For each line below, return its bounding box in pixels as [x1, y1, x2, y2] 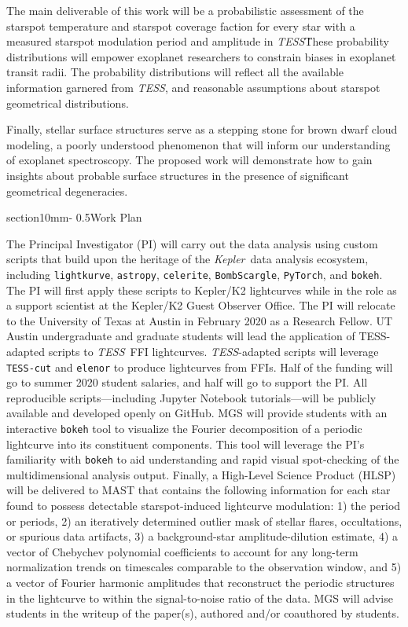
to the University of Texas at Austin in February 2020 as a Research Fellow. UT [6, 312, 393, 328]
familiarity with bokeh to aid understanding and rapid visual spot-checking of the [6, 451, 399, 467]
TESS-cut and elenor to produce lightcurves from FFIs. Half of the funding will [6, 358, 393, 375]
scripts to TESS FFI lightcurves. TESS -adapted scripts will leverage [48, 343, 379, 359]
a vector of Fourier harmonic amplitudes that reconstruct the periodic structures [6, 574, 395, 591]
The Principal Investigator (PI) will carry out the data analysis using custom [6, 235, 378, 251]
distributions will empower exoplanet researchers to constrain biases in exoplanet [6, 48, 396, 64]
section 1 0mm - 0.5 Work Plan [6, 209, 142, 225]
